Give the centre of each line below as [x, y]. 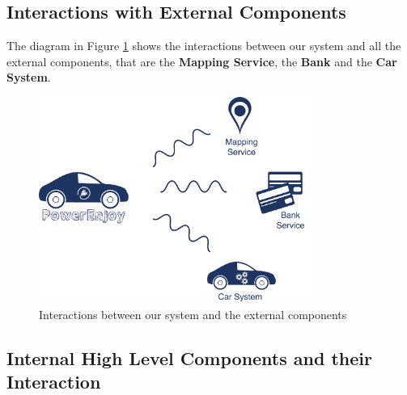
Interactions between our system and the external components [193, 314]
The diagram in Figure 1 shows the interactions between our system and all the [204, 46]
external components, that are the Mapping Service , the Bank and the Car [202, 61]
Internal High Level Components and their [189, 357]
